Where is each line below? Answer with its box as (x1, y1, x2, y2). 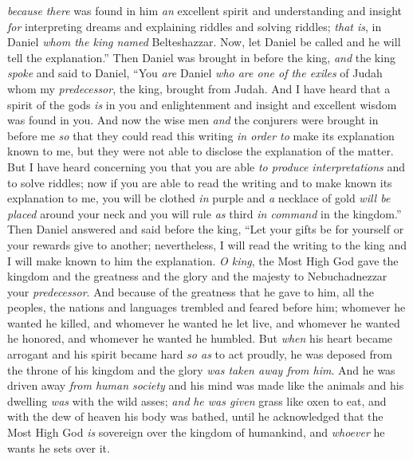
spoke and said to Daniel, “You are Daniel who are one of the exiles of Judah (7, 65, 383, 81)
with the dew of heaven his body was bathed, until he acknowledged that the (7, 408, 383, 425)
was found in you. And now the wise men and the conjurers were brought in (7, 112, 379, 128)
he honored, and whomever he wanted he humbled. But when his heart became (7, 330, 393, 347)
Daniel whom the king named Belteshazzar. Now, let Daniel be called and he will (7, 33, 401, 50)
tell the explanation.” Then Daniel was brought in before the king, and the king (7, 49, 395, 65)
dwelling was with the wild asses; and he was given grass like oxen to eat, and (7, 392, 387, 409)
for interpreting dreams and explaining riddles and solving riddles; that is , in (7, 18, 382, 34)
